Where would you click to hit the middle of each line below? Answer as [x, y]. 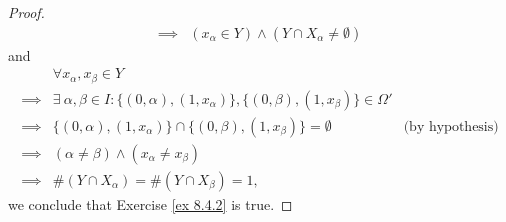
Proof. [26, 12]
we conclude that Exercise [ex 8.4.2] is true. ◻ [150, 203]
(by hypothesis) [451, 126]
